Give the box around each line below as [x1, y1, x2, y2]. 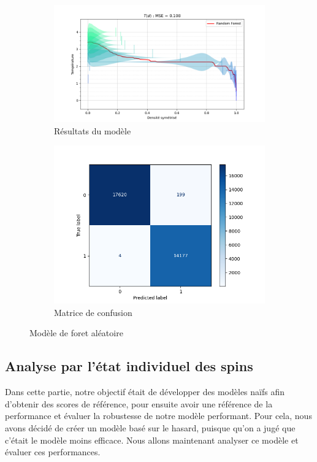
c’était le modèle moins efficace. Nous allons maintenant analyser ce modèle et [5, 433, 299, 446]
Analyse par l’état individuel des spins [5, 356, 253, 375]
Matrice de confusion [54, 306, 132, 318]
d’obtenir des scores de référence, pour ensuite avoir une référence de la [5, 397, 273, 410]
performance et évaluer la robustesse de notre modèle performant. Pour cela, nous [5, 409, 312, 422]
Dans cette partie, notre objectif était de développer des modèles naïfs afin [5, 385, 285, 398]
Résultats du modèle [54, 124, 131, 137]
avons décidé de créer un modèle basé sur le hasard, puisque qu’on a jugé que [5, 422, 296, 434]
